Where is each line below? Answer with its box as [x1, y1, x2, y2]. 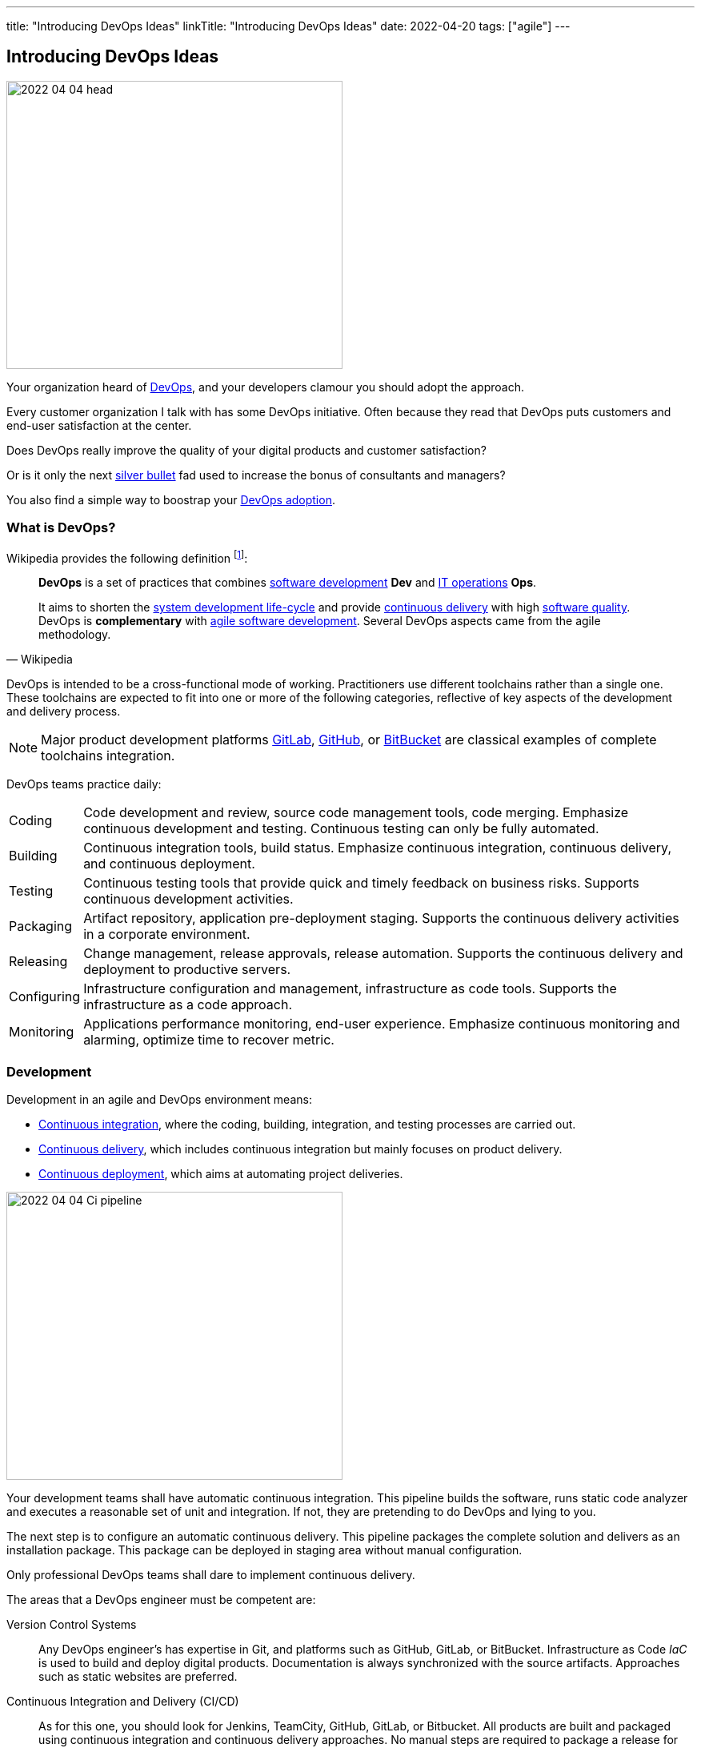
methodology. [38, 627, 111, 642]
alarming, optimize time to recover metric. [83, 1032, 334, 1048]
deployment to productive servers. [83, 961, 291, 978]
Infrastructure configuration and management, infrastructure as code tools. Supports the [83, 980, 617, 997]
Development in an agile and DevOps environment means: [6, 1092, 312, 1106]
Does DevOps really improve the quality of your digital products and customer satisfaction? [6, 443, 487, 457]
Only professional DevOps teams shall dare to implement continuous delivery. [6, 1568, 415, 1582]
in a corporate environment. [83, 926, 250, 943]
